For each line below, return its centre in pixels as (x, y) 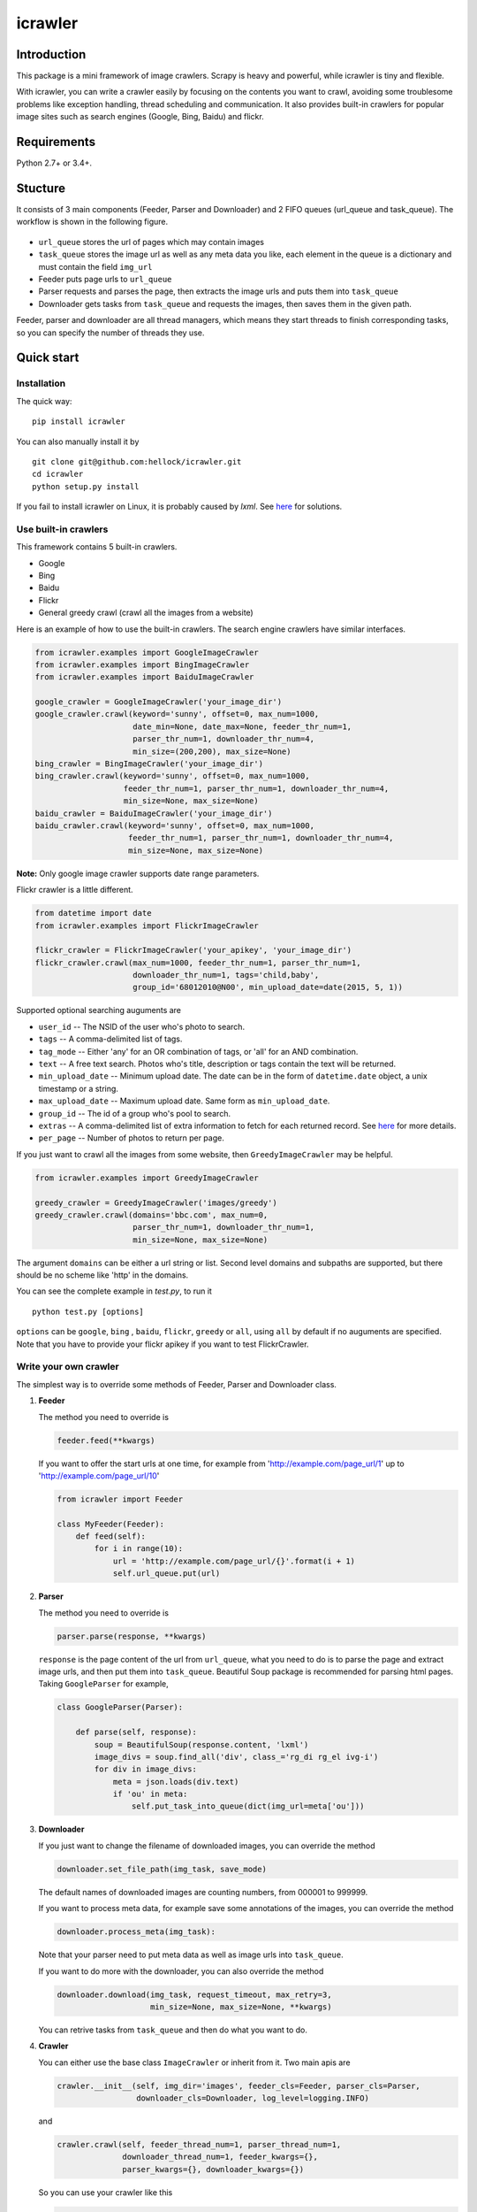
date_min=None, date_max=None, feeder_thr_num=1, (242, 726)
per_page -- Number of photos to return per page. (131, 1138)
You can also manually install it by (78, 442)
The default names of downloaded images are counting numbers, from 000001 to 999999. (203, 1892)
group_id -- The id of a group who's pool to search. (135, 1113)
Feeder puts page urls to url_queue (105, 279)
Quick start (48, 358)
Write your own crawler (68, 1367)
